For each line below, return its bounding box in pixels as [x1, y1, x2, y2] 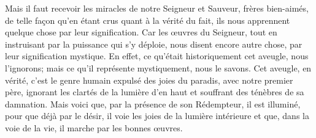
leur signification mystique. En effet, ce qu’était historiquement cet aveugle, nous [5, 49, 309, 62]
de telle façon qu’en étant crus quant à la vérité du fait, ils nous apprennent [5, 13, 290, 26]
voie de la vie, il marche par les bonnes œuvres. [5, 121, 183, 134]
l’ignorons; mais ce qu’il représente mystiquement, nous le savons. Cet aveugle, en [5, 61, 312, 74]
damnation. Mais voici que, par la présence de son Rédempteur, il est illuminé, [5, 97, 301, 110]
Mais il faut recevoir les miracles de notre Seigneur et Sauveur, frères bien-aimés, [5, 2, 309, 14]
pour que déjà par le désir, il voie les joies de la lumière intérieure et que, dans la [5, 109, 309, 122]
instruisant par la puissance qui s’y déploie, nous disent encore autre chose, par [5, 37, 303, 50]
